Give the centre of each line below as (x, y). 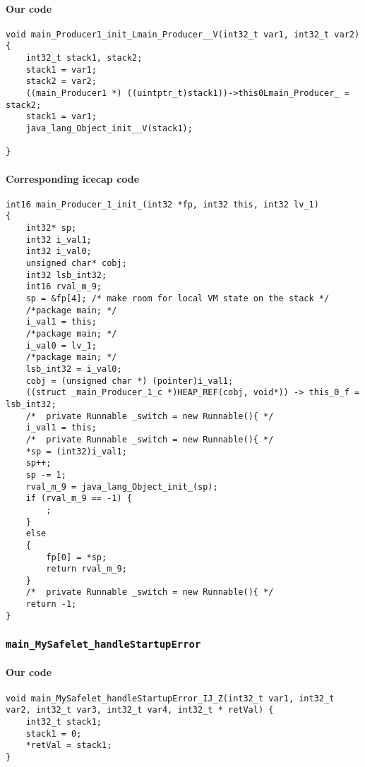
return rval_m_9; (86, 569)
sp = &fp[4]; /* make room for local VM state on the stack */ (178, 299)
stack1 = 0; (54, 733)
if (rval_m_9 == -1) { (79, 499)
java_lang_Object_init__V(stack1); (109, 129)
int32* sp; (51, 228)
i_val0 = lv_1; (61, 345)
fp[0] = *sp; (77, 557)
